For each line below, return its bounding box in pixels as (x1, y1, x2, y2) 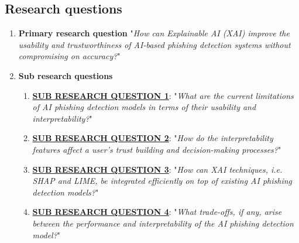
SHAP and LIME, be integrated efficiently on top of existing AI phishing (32, 174, 293, 187)
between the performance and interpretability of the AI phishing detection (32, 217, 294, 229)
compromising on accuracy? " (18, 50, 121, 62)
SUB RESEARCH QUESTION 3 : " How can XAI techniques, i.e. (32, 163, 283, 175)
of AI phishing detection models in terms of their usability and (32, 101, 256, 113)
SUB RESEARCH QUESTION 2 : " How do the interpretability (32, 132, 273, 144)
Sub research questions (18, 69, 113, 81)
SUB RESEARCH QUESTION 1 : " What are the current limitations (32, 89, 294, 101)
